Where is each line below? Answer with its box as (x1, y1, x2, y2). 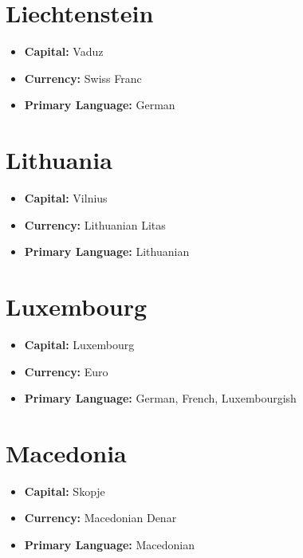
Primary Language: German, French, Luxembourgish (24, 390, 297, 407)
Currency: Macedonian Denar (24, 509, 177, 526)
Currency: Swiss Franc (24, 69, 142, 86)
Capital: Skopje (24, 482, 105, 499)
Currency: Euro (24, 363, 108, 379)
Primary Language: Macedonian (24, 536, 195, 553)
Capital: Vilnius (24, 190, 108, 206)
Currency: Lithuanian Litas (24, 216, 166, 233)
